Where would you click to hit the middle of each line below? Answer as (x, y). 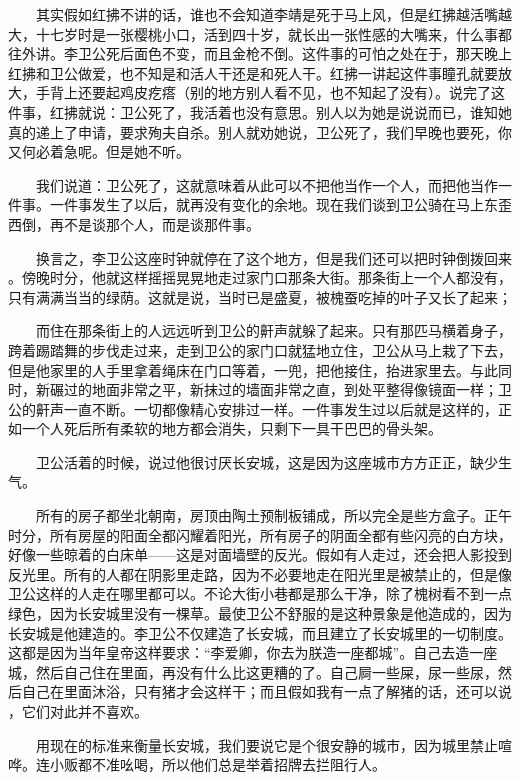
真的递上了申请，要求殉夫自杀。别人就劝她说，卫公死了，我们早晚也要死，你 (260, 131)
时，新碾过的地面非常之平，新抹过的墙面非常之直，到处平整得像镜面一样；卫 (260, 389)
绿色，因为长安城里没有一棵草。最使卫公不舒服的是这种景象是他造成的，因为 (260, 613)
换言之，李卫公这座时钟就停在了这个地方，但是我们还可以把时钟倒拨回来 (273, 257)
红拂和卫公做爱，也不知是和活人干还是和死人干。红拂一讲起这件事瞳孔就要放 (260, 72)
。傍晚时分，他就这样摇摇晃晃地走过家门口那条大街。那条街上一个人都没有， (260, 277)
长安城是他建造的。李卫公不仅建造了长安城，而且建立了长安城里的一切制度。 (260, 632)
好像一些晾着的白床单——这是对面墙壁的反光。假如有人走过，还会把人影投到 (260, 554)
